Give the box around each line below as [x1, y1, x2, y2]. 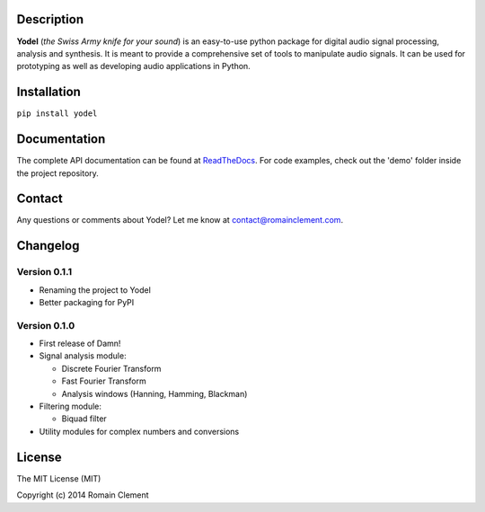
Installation [16, 84, 81, 100]
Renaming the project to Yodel [39, 284, 152, 296]
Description [16, 12, 84, 27]
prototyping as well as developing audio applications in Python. [16, 61, 251, 72]
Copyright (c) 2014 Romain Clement [16, 490, 149, 500]
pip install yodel [16, 109, 98, 119]
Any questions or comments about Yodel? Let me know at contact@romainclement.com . [16, 215, 344, 225]
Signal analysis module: [39, 350, 127, 361]
